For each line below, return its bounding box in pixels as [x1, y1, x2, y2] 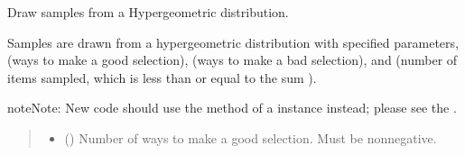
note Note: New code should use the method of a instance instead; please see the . [7, 98, 457, 117]
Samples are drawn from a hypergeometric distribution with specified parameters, [7, 32, 459, 51]
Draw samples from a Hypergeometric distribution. [7, 3, 289, 21]
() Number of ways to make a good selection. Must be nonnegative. [64, 128, 437, 147]
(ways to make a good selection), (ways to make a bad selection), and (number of [7, 50, 458, 69]
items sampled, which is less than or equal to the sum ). [7, 68, 317, 87]
